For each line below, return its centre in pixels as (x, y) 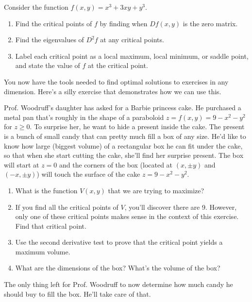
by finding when (124, 23)
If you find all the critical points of (67, 207)
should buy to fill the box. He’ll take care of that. (77, 294)
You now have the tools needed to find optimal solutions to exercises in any (116, 81)
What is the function (46, 190)
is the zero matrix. (210, 23)
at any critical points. (132, 40)
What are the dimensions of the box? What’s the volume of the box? (118, 268)
